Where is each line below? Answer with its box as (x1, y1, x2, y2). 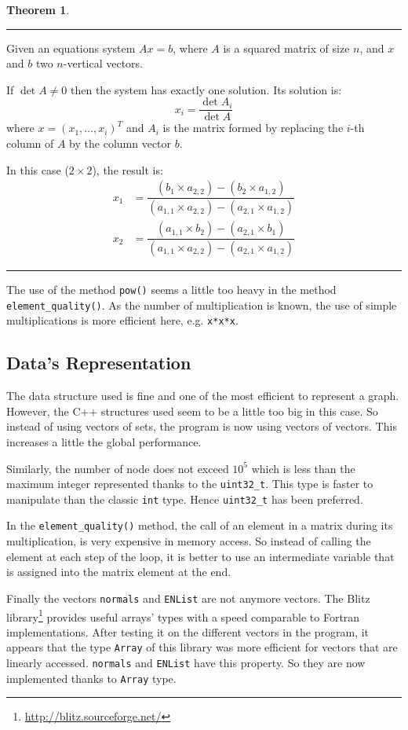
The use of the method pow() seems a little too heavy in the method (6, 281, 337, 298)
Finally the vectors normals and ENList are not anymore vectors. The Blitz (6, 589, 370, 606)
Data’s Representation (6, 350, 191, 375)
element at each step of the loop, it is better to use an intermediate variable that (6, 548, 395, 564)
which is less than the (251, 460, 355, 476)
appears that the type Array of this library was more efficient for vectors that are (6, 639, 398, 655)
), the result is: (92, 161, 163, 178)
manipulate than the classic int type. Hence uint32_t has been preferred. (6, 490, 363, 507)
